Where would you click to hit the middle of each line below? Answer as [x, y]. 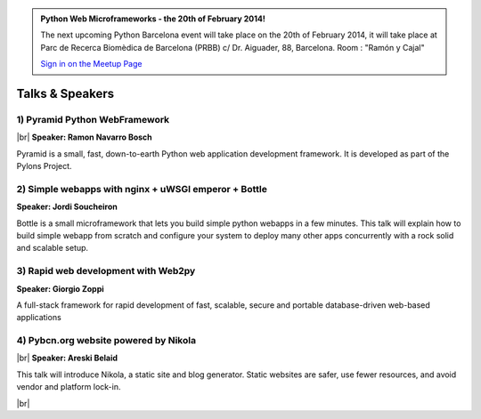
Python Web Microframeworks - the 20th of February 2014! [153, 19]
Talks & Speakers [65, 93]
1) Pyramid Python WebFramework [93, 119]
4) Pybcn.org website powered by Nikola [106, 341]
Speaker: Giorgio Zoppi [60, 288]
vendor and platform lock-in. [69, 387]
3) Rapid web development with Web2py [106, 271]
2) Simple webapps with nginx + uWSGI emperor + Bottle [142, 189]
